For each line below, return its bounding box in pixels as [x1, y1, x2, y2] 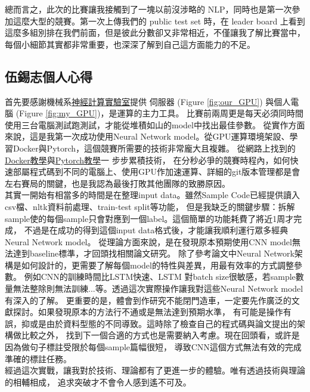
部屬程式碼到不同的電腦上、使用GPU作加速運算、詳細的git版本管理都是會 [13, 165, 300, 178]
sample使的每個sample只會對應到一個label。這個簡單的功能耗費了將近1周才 [5, 212, 294, 224]
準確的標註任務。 [5, 352, 72, 365]
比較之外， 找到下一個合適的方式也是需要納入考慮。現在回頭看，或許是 [21, 329, 300, 341]
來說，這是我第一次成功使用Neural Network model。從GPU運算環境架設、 [5, 130, 290, 143]
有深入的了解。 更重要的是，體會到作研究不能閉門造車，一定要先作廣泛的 [5, 294, 292, 306]
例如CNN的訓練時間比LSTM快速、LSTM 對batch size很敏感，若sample [24, 270, 296, 283]
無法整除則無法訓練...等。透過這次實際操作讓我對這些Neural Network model [13, 282, 303, 295]
